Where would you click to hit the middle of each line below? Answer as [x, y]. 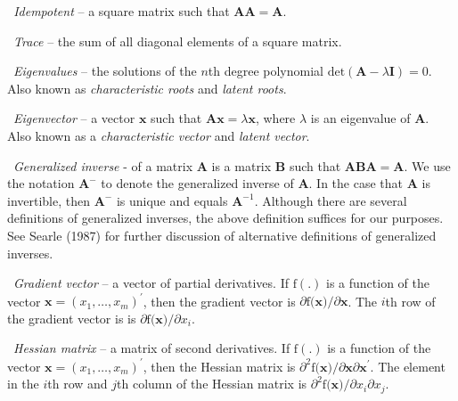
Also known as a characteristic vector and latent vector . [159, 135]
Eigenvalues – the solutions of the [105, 71]
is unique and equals [172, 200]
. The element [408, 366]
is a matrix [241, 165]
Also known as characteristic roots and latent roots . [147, 88]
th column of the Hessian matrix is [212, 384]
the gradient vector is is [72, 318]
